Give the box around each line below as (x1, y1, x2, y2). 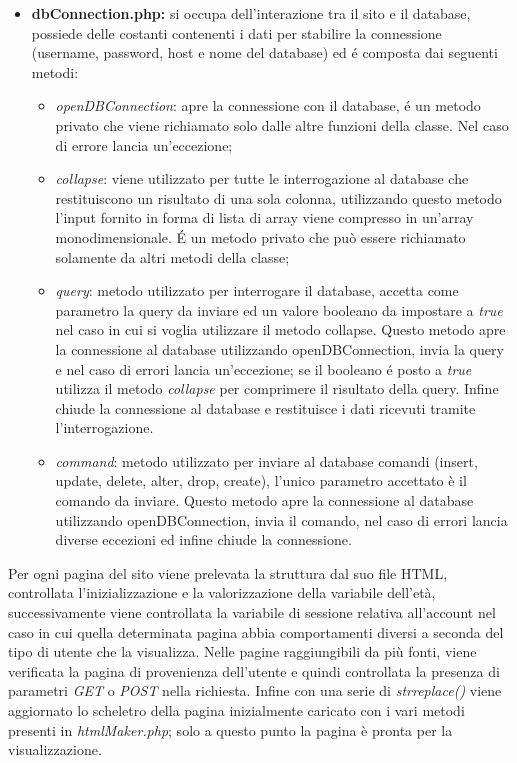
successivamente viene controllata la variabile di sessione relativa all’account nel (8, 602, 496, 623)
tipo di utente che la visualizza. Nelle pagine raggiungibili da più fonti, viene (8, 641, 477, 662)
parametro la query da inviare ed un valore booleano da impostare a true (55, 299, 503, 320)
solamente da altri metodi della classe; (55, 246, 290, 267)
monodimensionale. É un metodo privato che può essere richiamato (55, 226, 466, 247)
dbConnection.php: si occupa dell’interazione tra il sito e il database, (31, 3, 471, 23)
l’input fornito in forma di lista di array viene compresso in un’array (55, 207, 474, 228)
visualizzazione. (8, 739, 102, 760)
